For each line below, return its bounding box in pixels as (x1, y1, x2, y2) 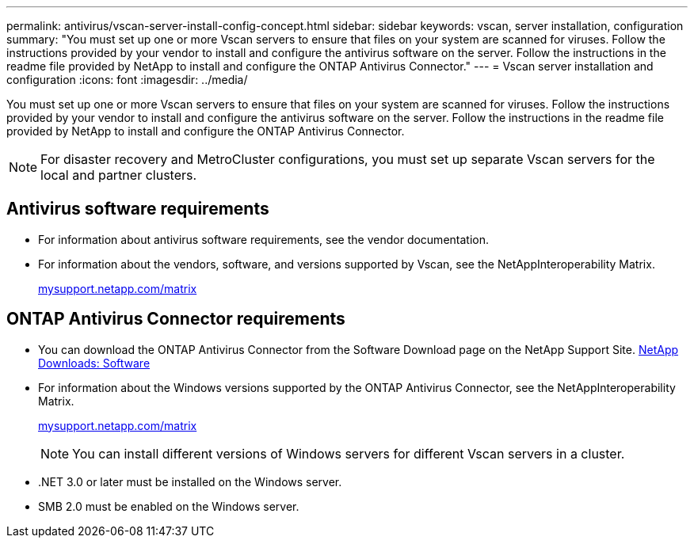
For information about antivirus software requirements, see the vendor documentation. (38, 232, 489, 246)
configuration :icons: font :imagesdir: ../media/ (6, 73, 248, 86)
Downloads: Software (38, 356, 151, 370)
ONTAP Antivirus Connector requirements (6, 309, 345, 329)
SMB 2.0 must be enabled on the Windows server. (38, 499, 299, 513)
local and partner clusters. (40, 167, 197, 183)
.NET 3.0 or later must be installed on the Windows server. (38, 474, 342, 489)
